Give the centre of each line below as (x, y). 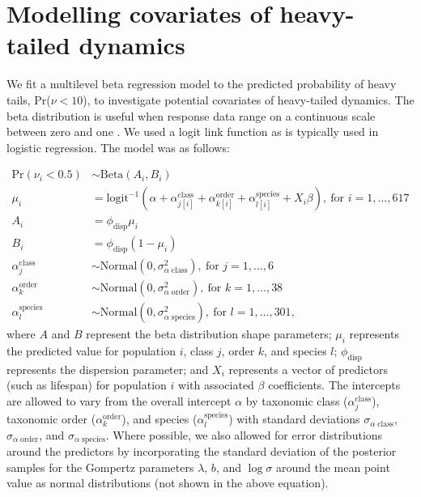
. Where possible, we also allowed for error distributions (244, 434)
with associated (216, 385)
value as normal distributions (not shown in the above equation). (168, 483)
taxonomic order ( (51, 419)
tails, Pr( (29, 99)
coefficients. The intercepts (334, 385)
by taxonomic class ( (297, 401)
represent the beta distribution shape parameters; (209, 334)
